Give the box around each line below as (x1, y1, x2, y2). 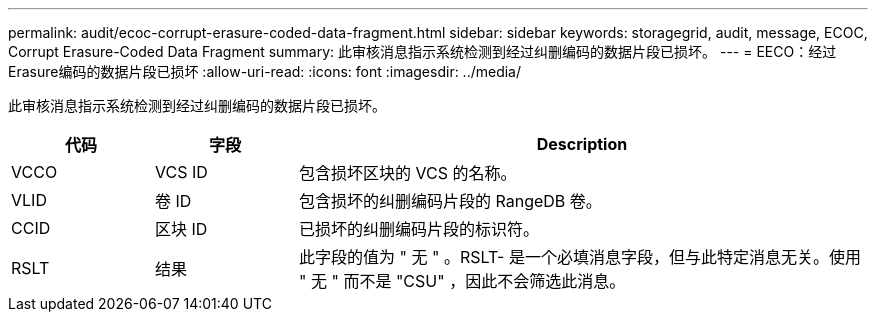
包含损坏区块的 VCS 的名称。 (298, 163, 517, 183)
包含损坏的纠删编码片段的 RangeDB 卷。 (298, 191, 602, 211)
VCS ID (154, 162, 208, 182)
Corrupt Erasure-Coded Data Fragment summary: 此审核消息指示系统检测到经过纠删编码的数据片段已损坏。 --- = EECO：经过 (8, 43, 837, 60)
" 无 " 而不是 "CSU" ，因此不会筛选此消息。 (298, 271, 626, 291)
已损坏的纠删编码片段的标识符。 (298, 219, 539, 239)
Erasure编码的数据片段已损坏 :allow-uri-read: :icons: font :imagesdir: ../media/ (8, 63, 522, 80)
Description (536, 134, 628, 154)
